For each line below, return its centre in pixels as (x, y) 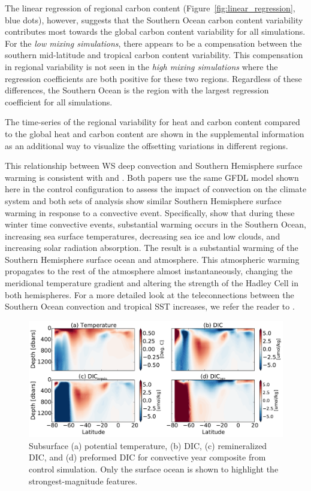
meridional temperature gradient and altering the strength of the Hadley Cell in (152, 283)
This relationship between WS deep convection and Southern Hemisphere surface (154, 166)
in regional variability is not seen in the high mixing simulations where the (141, 66)
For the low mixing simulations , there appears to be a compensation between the (153, 43)
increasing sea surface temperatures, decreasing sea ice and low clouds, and (143, 236)
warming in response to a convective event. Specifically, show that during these (150, 212)
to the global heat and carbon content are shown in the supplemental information (155, 133)
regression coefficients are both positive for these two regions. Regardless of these (153, 78)
